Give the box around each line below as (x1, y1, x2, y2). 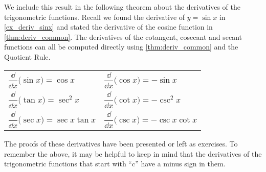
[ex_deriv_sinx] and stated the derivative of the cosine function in (4, 21, 213, 32)
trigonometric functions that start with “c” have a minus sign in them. (4, 158, 226, 169)
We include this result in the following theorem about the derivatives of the (4, 2, 240, 12)
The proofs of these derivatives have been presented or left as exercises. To (4, 138, 238, 149)
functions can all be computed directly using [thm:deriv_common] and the (4, 41, 238, 52)
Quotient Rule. (4, 51, 51, 62)
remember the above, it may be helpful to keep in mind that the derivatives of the (4, 148, 262, 159)
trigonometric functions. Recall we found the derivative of (4, 11, 185, 22)
